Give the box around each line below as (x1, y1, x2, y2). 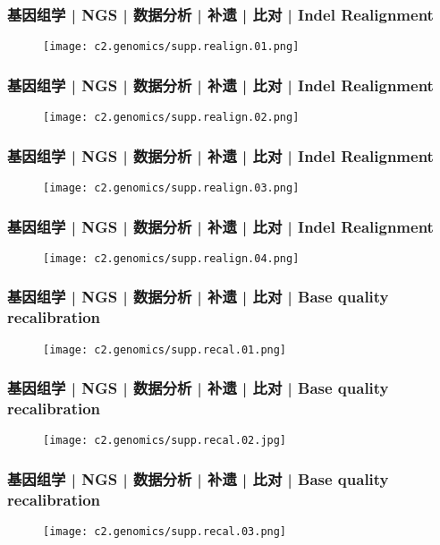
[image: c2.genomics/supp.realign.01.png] (43, 40, 300, 54)
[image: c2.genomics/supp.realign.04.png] (43, 251, 300, 265)
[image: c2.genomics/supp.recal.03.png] (43, 525, 287, 539)
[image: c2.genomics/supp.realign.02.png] (43, 111, 300, 124)
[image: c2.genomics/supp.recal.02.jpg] (43, 434, 287, 447)
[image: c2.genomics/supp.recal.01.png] (43, 343, 287, 356)
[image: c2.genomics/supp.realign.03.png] (43, 181, 300, 194)
